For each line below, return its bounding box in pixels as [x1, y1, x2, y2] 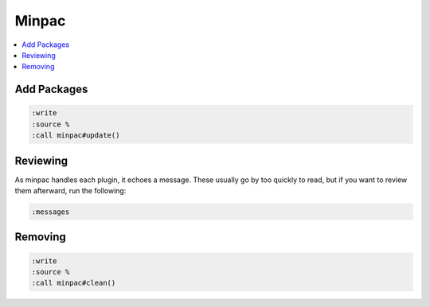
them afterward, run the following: [14, 186, 127, 195]
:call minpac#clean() [31, 278, 116, 288]
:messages [31, 207, 70, 216]
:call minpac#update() [31, 131, 120, 140]
